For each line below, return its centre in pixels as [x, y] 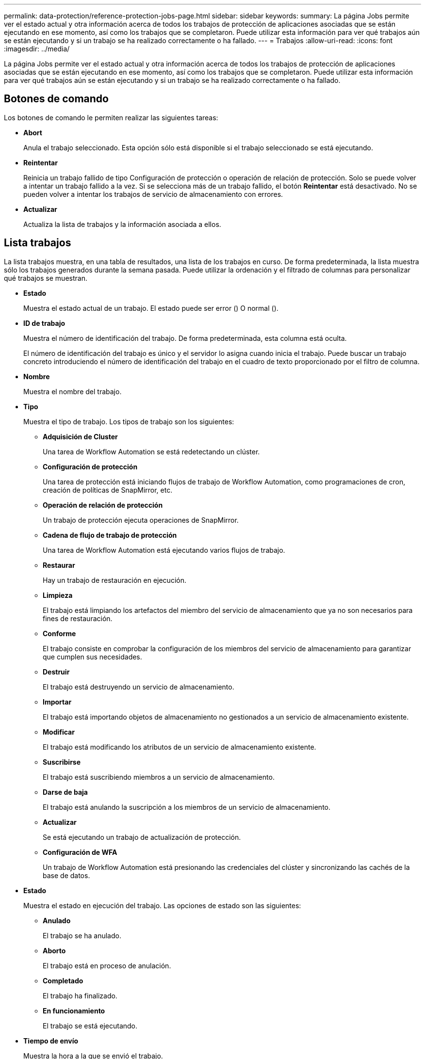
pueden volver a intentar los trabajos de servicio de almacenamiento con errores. [153, 194]
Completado [63, 980]
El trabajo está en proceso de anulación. [107, 965]
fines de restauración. [78, 618]
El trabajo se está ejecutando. [90, 1026]
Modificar [59, 732]
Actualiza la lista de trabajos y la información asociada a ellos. [122, 224]
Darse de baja [65, 792]
